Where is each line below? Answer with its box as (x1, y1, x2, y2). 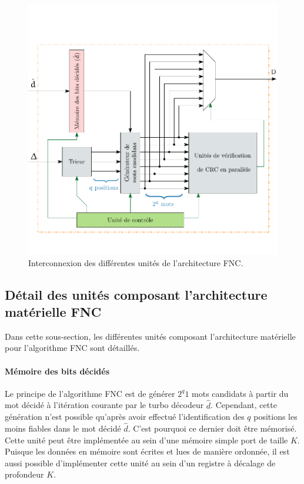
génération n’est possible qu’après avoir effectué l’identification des (5, 410, 245, 423)
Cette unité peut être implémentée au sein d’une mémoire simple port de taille (5, 433, 288, 446)
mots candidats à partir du (192, 387, 289, 399)
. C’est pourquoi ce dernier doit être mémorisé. (128, 422, 297, 434)
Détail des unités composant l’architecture (5, 285, 268, 303)
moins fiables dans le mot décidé (5, 422, 121, 434)
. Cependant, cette (211, 399, 277, 411)
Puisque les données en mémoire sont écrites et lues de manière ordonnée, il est (5, 445, 290, 458)
